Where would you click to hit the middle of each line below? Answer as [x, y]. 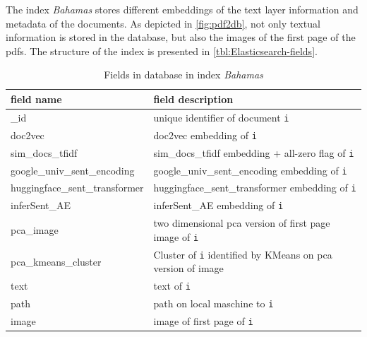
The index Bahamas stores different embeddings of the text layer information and [182, 9]
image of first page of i [203, 321]
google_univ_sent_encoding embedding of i [250, 170]
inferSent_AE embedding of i [218, 205]
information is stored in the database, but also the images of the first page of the [181, 37]
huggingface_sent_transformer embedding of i [255, 188]
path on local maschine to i [213, 303]
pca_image [35, 230]
